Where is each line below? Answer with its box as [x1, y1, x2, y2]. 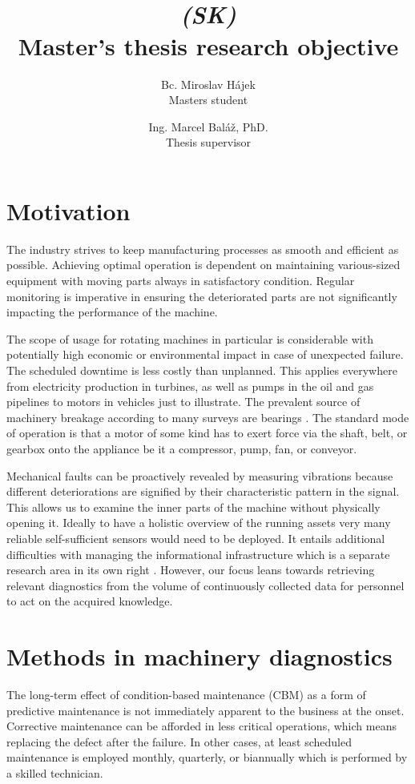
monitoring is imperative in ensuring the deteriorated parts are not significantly [6, 287, 397, 304]
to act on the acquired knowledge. [6, 593, 173, 609]
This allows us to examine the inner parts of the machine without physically [6, 498, 381, 515]
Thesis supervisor [165, 134, 252, 151]
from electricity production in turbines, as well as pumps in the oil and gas [6, 377, 374, 394]
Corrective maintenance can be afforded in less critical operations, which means [6, 718, 397, 734]
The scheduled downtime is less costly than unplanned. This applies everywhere [6, 361, 397, 378]
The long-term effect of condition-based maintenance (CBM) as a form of [6, 686, 366, 702]
